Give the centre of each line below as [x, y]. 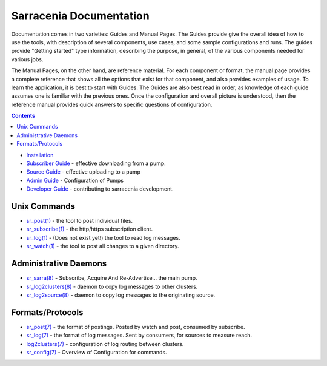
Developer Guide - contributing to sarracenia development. [100, 189]
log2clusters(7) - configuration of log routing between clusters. [105, 344]
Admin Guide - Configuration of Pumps [75, 180]
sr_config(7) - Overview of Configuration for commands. [97, 353]
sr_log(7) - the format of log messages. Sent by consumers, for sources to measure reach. [139, 335]
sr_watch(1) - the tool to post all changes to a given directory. [103, 246]
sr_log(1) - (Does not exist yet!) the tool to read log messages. [104, 237]
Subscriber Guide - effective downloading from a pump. [96, 163]
